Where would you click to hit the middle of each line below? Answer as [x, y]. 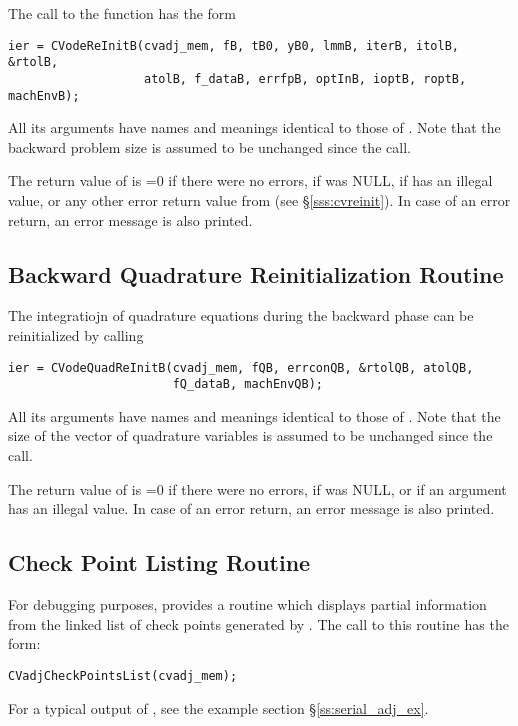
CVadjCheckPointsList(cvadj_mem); [123, 675]
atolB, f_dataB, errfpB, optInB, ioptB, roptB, [305, 78]
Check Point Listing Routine [159, 562]
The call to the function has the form [122, 13]
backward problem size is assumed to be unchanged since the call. [209, 146]
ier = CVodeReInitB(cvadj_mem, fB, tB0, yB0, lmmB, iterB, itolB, [234, 45]
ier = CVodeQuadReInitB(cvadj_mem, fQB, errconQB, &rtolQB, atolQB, [241, 367]
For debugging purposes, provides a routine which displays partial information [247, 604]
